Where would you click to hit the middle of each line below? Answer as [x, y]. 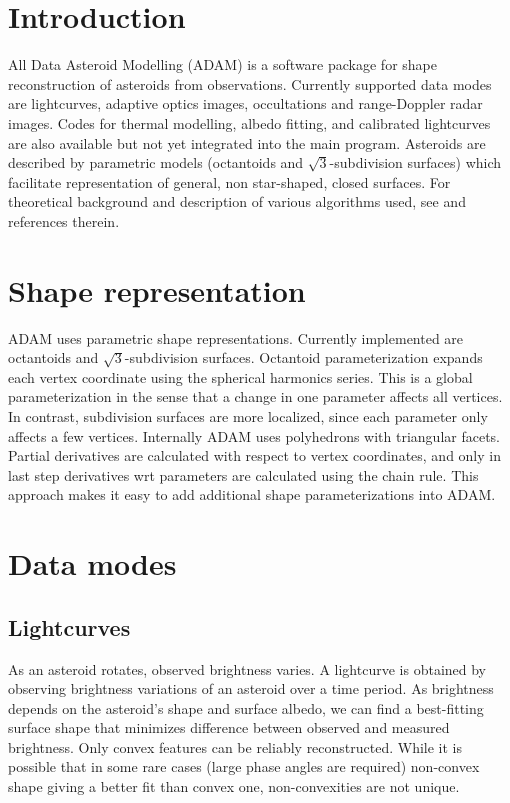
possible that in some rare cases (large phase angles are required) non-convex [244, 766]
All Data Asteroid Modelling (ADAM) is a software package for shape [222, 64]
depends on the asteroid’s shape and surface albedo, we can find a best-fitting [246, 707]
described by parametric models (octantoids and [156, 162]
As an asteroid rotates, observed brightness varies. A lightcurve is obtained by [247, 668]
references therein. [64, 220]
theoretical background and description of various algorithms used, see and [237, 201]
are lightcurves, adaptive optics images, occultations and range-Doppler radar [245, 103]
